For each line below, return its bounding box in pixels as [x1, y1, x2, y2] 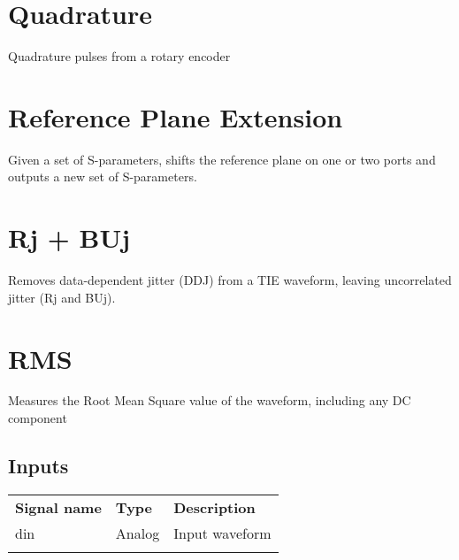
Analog [115, 522, 160, 543]
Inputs [8, 452, 69, 479]
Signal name [15, 496, 102, 518]
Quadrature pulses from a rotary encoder [8, 47, 231, 65]
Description [173, 496, 256, 518]
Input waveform [173, 522, 272, 543]
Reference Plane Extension [8, 98, 343, 134]
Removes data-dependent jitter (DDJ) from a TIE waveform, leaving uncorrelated [8, 271, 452, 289]
